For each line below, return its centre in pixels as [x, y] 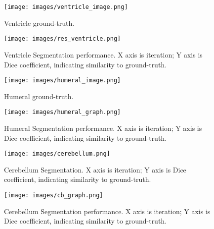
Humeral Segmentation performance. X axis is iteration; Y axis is [103, 128]
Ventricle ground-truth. [39, 23]
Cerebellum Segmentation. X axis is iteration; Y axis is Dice [95, 169]
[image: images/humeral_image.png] [63, 81]
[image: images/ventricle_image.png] [66, 7]
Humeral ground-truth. [39, 96]
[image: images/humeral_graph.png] [63, 112]
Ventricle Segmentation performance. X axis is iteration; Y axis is [103, 54]
